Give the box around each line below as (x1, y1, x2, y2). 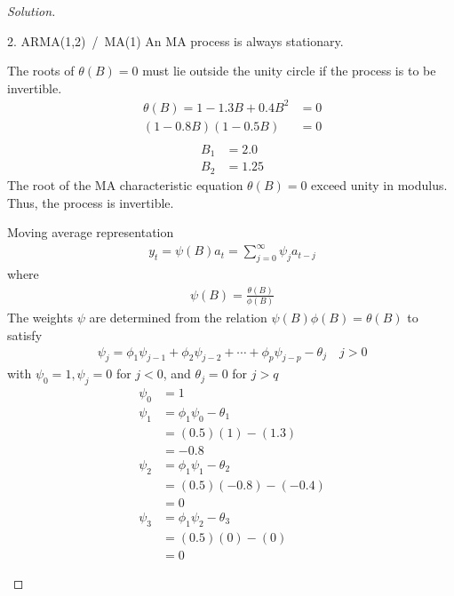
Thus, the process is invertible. (7, 193, 174, 211)
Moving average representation (7, 223, 174, 242)
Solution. (7, 2, 56, 20)
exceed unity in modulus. (311, 175, 448, 194)
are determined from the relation (89, 308, 267, 327)
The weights (7, 308, 73, 327)
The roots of (7, 61, 75, 80)
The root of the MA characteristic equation (7, 175, 243, 194)
